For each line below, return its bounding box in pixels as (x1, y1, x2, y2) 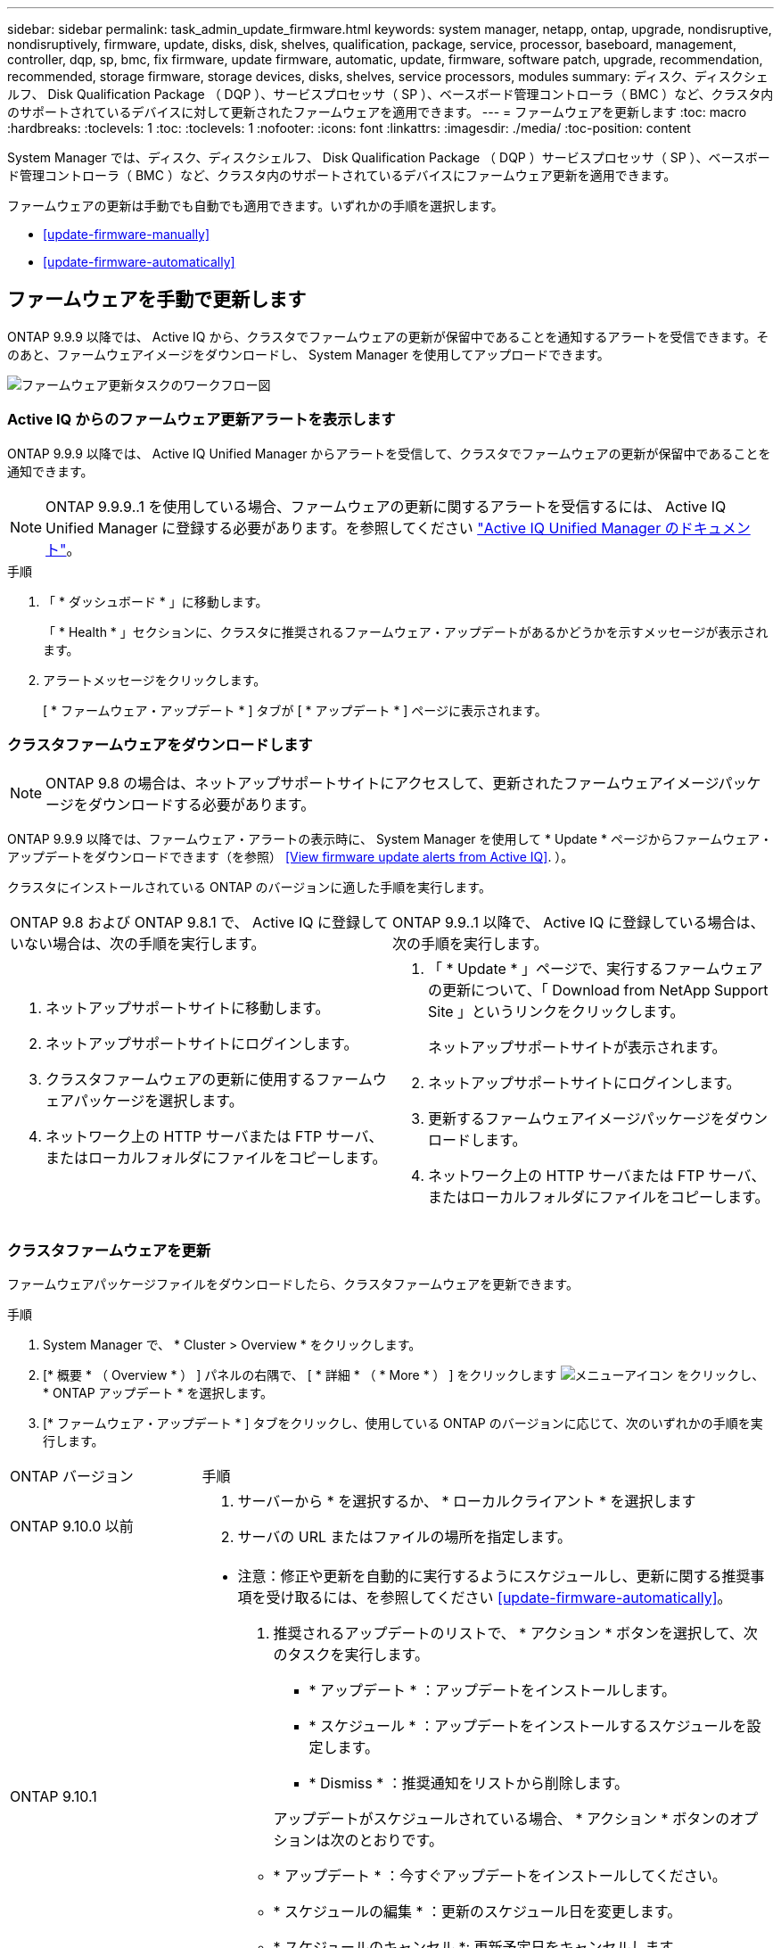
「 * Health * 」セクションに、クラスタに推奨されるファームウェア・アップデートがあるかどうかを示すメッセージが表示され (43, 623, 769, 640)
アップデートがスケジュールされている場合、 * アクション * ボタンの (273, 1810, 730, 1828)
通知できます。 (7, 463, 94, 479)
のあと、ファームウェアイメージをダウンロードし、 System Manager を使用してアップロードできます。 (7, 346, 610, 362)
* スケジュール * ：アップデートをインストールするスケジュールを (308, 1717, 747, 1736)
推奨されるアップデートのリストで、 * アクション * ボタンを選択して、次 (273, 1624, 758, 1643)
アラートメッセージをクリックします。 (43, 672, 267, 688)
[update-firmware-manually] (43, 227, 210, 242)
